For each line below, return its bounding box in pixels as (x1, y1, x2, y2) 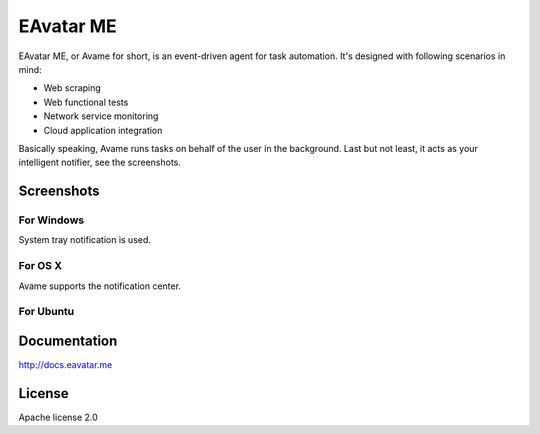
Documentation (18, 332, 118, 349)
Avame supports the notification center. (18, 280, 182, 292)
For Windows (18, 213, 85, 227)
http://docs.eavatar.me (18, 359, 113, 371)
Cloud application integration (43, 124, 163, 136)
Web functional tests (43, 96, 129, 108)
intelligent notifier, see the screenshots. (18, 156, 182, 169)
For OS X (18, 259, 62, 273)
